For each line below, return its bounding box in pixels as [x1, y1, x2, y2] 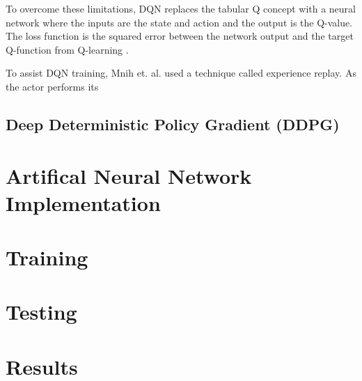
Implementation [6, 188, 161, 217]
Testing [6, 297, 77, 326]
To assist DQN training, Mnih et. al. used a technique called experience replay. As [6, 65, 356, 80]
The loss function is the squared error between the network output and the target [6, 29, 354, 43]
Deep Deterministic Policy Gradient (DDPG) [6, 113, 340, 134]
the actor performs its [6, 79, 99, 93]
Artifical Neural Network [6, 161, 252, 189]
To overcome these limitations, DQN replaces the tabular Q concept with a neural [6, 1, 356, 15]
